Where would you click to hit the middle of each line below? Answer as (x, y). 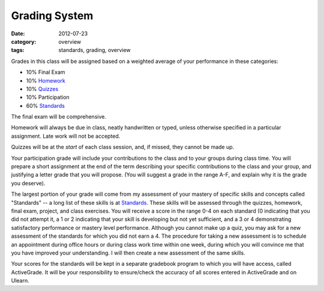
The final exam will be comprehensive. (58, 117)
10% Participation (48, 97)
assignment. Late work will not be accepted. (66, 136)
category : (24, 41)
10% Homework (46, 80)
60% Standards (46, 105)
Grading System (52, 16)
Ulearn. (20, 281)
